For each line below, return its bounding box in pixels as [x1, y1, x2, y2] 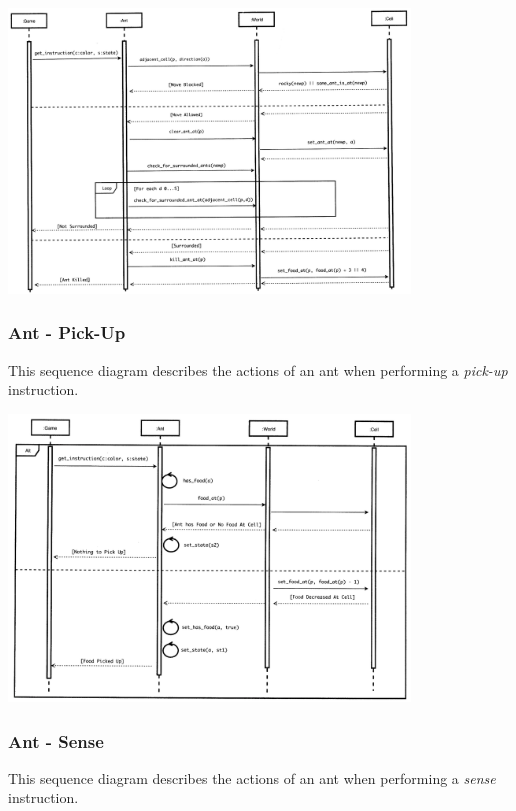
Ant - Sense [8, 728, 104, 753]
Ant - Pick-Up [8, 320, 126, 345]
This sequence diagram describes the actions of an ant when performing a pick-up [8, 359, 508, 380]
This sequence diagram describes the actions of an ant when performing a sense [8, 767, 496, 788]
